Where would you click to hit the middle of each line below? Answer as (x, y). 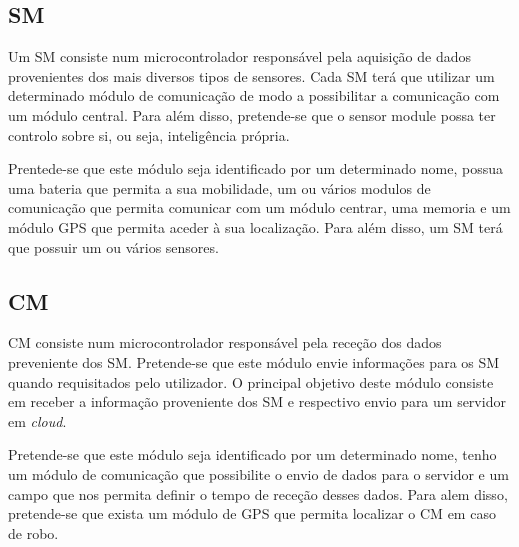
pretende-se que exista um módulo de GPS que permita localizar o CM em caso (252, 513)
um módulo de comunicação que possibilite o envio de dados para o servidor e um (258, 473)
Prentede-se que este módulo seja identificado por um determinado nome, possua (255, 168)
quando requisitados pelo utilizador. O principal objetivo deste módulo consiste (251, 381)
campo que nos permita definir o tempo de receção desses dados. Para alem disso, (258, 493)
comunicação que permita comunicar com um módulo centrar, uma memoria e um (259, 207)
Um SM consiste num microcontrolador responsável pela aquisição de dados (239, 56)
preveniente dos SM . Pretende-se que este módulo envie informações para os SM (254, 361)
